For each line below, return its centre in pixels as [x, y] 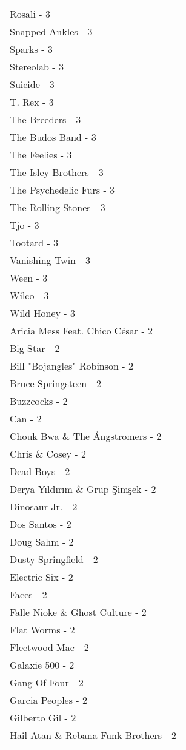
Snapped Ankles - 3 [51, 31]
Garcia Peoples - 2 [49, 700]
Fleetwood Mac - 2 [49, 647]
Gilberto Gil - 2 [43, 718]
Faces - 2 [28, 594]
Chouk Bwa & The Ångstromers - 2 [86, 436]
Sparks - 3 [31, 49]
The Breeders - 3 [45, 119]
